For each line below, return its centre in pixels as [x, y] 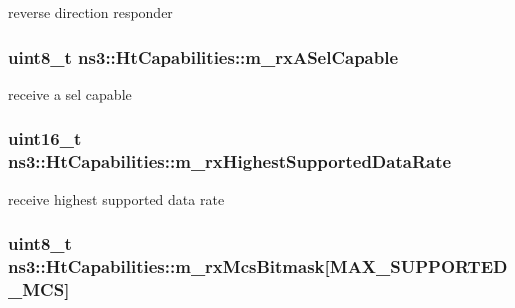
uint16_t [45, 138]
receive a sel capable [70, 93]
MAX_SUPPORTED [418, 265]
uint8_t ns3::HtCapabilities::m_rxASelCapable [203, 56]
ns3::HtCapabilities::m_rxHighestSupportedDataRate [230, 161]
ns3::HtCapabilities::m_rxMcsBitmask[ [169, 265]
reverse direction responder [90, 12]
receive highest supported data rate [116, 198]
